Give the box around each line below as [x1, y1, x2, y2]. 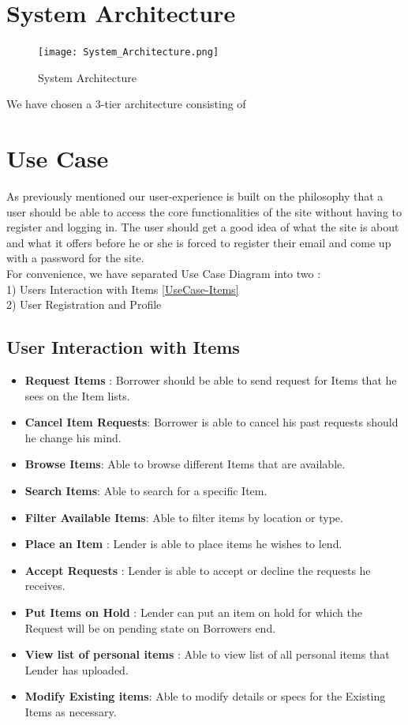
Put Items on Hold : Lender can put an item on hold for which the [24, 603, 362, 620]
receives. [24, 577, 66, 594]
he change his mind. [24, 429, 122, 445]
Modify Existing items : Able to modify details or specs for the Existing [24, 688, 386, 704]
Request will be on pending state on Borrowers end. [24, 619, 276, 636]
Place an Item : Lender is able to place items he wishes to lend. [24, 535, 342, 552]
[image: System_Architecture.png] [38, 47, 219, 58]
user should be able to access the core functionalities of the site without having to [6, 203, 402, 220]
